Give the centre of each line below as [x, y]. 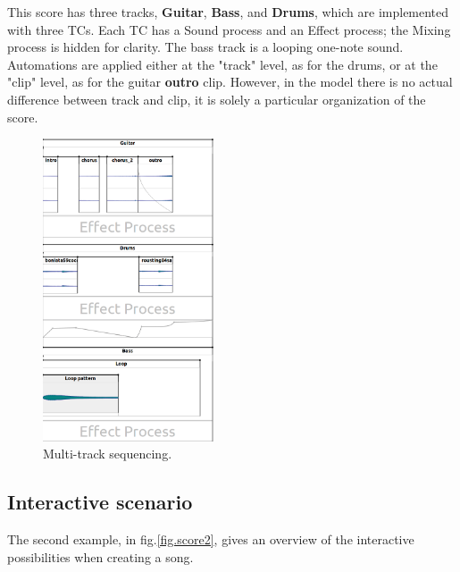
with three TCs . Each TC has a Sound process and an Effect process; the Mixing [229, 29]
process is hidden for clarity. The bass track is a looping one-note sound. [205, 47]
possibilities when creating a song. [100, 556]
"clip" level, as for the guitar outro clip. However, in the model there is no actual [230, 82]
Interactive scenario [100, 502]
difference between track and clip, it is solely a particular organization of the [217, 99]
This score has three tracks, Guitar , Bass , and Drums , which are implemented [228, 12]
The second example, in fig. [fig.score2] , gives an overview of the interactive [211, 539]
